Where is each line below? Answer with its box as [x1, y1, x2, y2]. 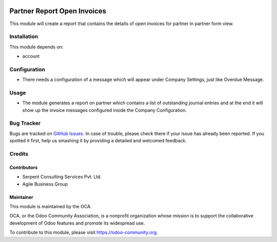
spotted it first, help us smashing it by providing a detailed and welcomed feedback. [9, 138, 187, 144]
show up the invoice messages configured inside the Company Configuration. [22, 107, 187, 113]
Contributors [9, 164, 38, 170]
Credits [9, 150, 28, 158]
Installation [9, 33, 38, 40]
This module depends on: [9, 43, 64, 50]
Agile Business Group [22, 181, 68, 187]
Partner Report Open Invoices [9, 7, 107, 15]
